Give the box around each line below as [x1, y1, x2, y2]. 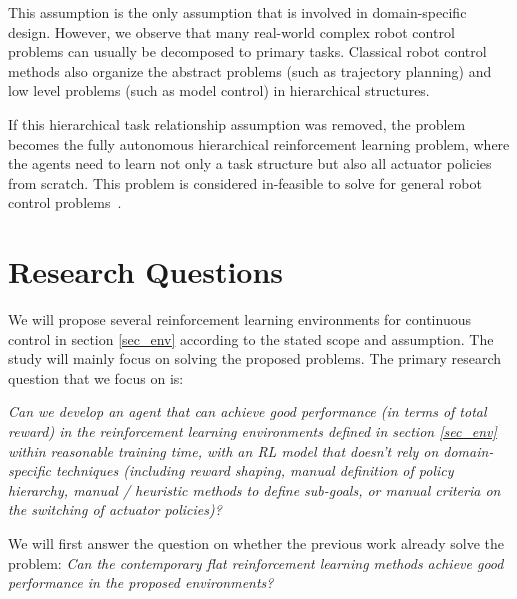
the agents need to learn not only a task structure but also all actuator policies [8, 153, 492, 174]
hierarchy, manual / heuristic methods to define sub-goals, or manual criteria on [8, 479, 501, 500]
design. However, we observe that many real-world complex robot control [8, 21, 455, 42]
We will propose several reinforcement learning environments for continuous [8, 309, 471, 330]
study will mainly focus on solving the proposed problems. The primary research [8, 348, 502, 369]
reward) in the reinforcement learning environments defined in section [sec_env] [8, 421, 497, 442]
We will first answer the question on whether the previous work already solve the [8, 533, 505, 553]
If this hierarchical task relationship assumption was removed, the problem [8, 113, 466, 134]
